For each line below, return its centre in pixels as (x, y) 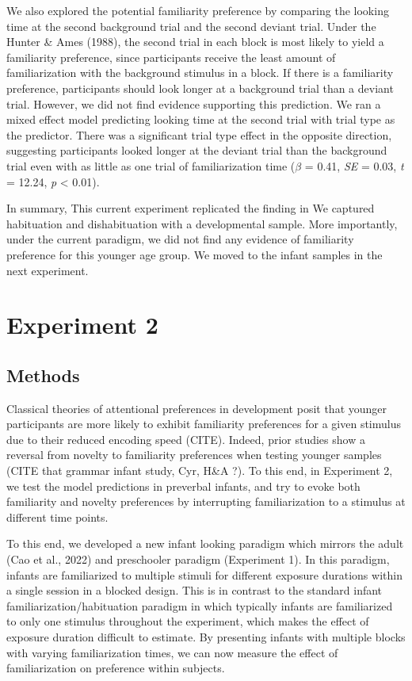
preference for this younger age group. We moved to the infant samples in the (195, 254)
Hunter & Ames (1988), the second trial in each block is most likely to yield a (195, 42)
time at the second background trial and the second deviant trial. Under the (191, 26)
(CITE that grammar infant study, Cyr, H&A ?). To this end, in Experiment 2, (200, 471)
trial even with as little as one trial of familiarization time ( (151, 165)
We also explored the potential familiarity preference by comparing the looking (198, 10)
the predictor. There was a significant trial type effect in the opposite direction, (199, 134)
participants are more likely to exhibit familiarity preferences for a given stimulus (204, 424)
